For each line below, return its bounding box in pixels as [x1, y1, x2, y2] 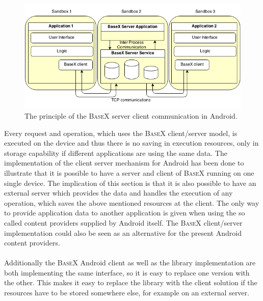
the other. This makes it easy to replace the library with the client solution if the [4, 277, 257, 288]
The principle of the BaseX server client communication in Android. [24, 110, 238, 121]
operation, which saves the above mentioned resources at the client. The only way [4, 197, 259, 208]
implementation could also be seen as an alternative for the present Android [4, 227, 242, 238]
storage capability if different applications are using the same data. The [4, 147, 227, 158]
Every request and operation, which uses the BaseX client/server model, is [4, 127, 238, 138]
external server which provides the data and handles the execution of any [4, 187, 233, 198]
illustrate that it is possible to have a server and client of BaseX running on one [4, 167, 254, 178]
